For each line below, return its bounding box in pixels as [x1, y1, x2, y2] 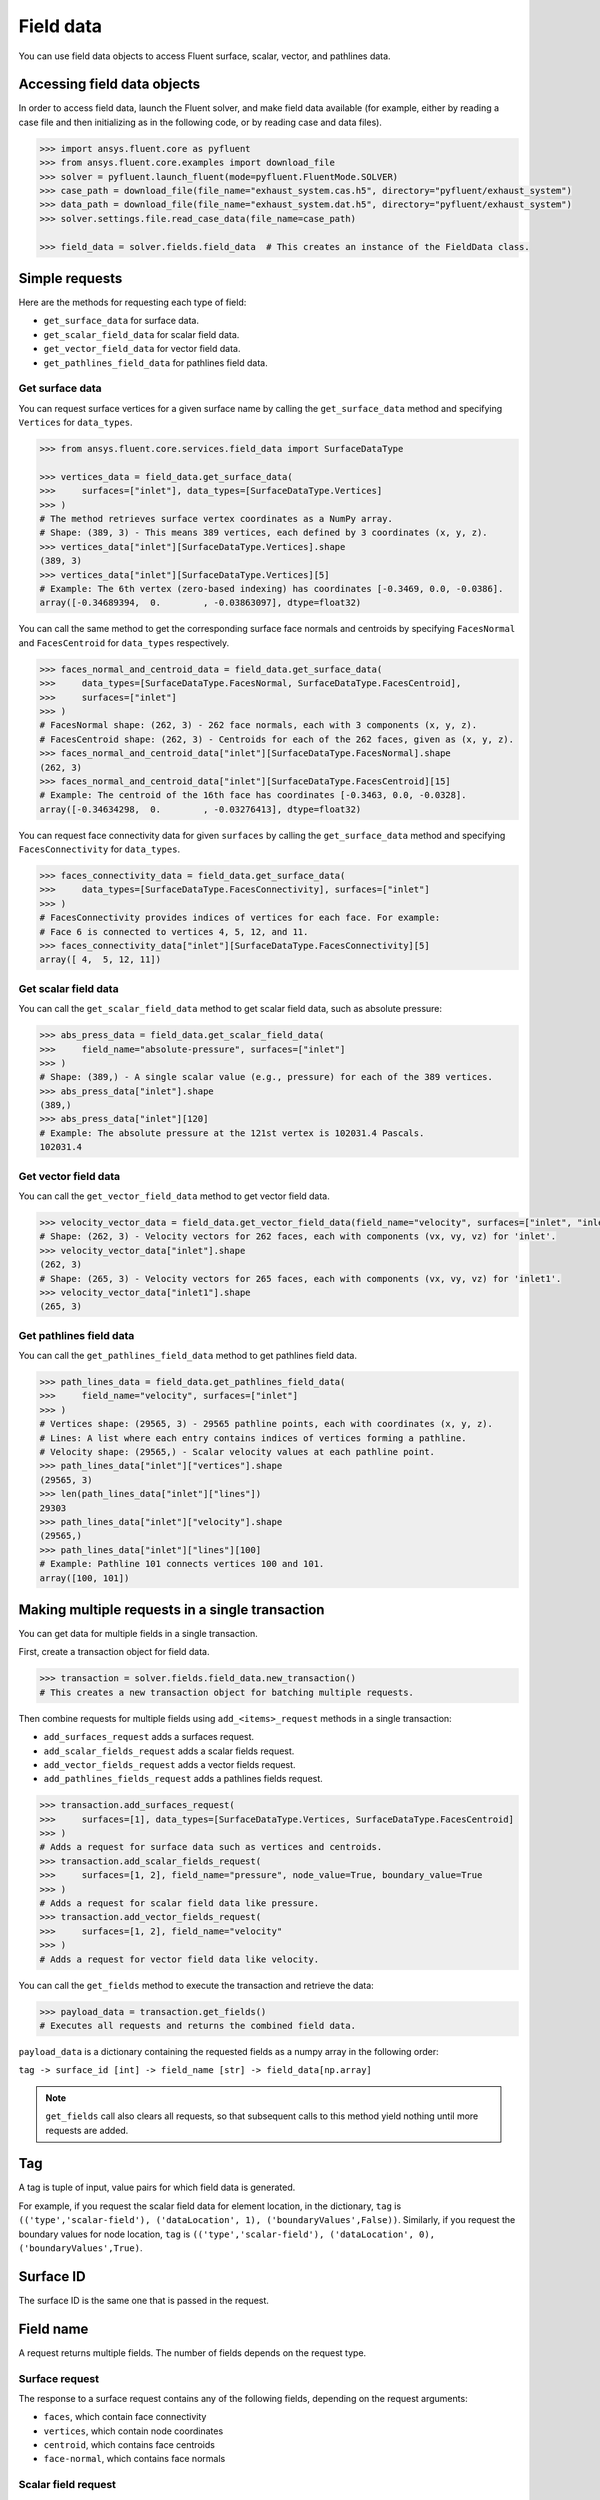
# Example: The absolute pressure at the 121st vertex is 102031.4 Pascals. [39, 1127, 425, 1139]
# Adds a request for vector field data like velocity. [39, 1953, 320, 1965]
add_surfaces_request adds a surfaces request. [43, 1731, 255, 1743]
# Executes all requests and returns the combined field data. [39, 2020, 357, 2031]
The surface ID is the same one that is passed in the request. [18, 2294, 270, 2306]
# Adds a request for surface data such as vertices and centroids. [39, 1841, 383, 1853]
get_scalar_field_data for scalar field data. [43, 328, 240, 340]
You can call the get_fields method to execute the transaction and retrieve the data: [18, 1979, 374, 1991]
